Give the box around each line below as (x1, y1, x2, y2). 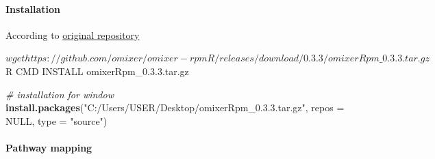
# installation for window (5, 87, 114, 101)
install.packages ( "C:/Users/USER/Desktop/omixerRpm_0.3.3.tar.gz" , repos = (5, 100, 345, 115)
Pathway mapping (5, 140, 92, 154)
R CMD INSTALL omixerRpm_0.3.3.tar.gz (5, 63, 189, 78)
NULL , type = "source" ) (5, 113, 108, 128)
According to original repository (5, 27, 140, 42)
